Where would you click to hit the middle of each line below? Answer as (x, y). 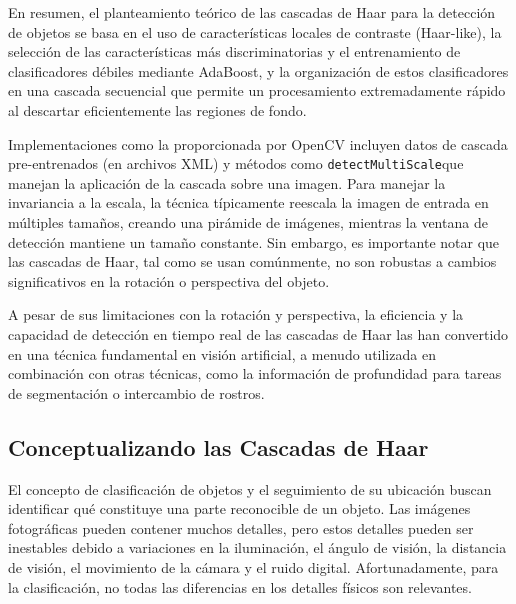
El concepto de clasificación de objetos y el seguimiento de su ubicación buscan (250, 488)
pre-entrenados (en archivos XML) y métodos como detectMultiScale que (236, 163)
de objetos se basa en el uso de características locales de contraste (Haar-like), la (255, 31)
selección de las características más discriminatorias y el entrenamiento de (234, 51)
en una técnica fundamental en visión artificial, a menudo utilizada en (222, 353)
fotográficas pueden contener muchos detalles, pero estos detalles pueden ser (241, 527)
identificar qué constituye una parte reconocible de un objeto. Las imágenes (239, 508)
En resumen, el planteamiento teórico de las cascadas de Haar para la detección (252, 12)
